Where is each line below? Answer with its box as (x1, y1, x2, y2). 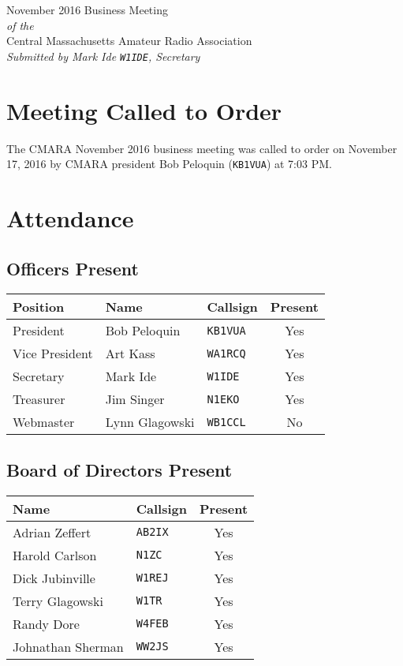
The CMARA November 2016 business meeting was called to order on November (6, 140, 397, 156)
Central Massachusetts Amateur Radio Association (6, 32, 252, 49)
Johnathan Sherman (13, 637, 124, 656)
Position (13, 297, 65, 316)
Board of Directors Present (6, 457, 233, 481)
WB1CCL (207, 415, 246, 428)
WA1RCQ (207, 346, 246, 360)
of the (6, 17, 34, 33)
